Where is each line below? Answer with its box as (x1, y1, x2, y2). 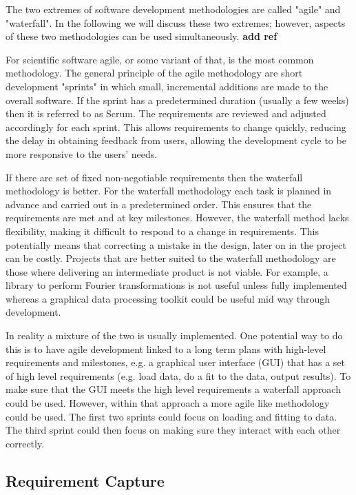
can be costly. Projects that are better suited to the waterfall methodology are (6, 251, 336, 265)
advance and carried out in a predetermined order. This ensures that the (6, 196, 312, 211)
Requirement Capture (6, 469, 165, 491)
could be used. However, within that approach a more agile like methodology (6, 396, 330, 410)
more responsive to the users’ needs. (6, 146, 158, 161)
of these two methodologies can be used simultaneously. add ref (6, 29, 278, 43)
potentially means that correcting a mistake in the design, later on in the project (6, 237, 346, 252)
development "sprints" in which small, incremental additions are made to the (6, 79, 328, 93)
